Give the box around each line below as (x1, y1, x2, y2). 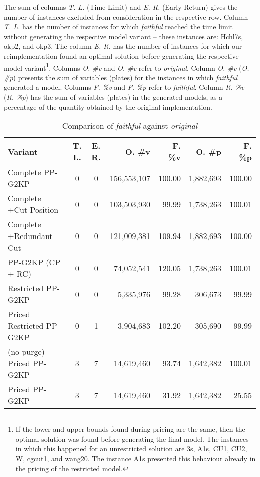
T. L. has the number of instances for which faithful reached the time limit (4, 21, 233, 32)
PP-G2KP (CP (8, 256, 61, 268)
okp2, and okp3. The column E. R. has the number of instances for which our (4, 41, 242, 51)
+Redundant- (8, 230, 55, 242)
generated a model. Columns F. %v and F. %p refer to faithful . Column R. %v (4, 82, 244, 92)
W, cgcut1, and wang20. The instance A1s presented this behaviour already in (15, 453, 256, 463)
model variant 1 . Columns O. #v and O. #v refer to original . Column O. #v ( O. (4, 61, 249, 73)
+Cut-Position (8, 204, 59, 216)
